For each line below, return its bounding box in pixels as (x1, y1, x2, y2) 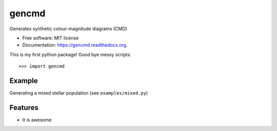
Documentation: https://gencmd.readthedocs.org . (22, 42, 128, 48)
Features (9, 103, 38, 112)
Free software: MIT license (22, 35, 79, 41)
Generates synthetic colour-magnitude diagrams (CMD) (9, 26, 128, 32)
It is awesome (22, 117, 52, 123)
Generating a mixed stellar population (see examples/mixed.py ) (9, 90, 148, 96)
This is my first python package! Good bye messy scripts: (9, 51, 131, 57)
